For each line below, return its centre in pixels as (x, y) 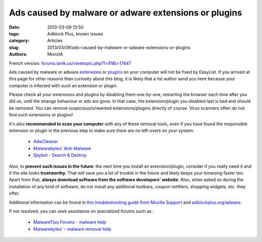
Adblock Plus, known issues (75, 33)
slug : (14, 47)
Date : (15, 27)
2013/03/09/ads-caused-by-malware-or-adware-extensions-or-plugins (119, 47)
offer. (14, 194)
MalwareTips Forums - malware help (70, 222)
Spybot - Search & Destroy (60, 155)
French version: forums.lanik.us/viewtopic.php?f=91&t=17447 (70, 63)
